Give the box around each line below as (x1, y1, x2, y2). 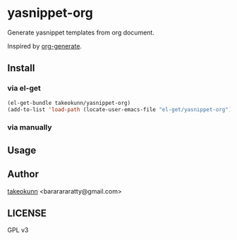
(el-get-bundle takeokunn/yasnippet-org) (7, 99, 131, 106)
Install (7, 62, 35, 75)
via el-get (7, 83, 41, 93)
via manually (7, 122, 52, 132)
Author (7, 168, 39, 180)
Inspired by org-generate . (7, 42, 83, 50)
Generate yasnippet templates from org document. (7, 28, 155, 37)
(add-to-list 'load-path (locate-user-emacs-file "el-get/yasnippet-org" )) (7, 106, 235, 113)
